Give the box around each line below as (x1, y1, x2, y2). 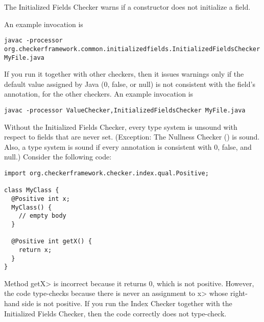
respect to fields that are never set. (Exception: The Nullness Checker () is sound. (4, 131, 260, 142)
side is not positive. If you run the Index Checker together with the (22, 298, 232, 309)
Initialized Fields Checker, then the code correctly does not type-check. (4, 308, 227, 318)
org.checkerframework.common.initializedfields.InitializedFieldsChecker (4, 45, 260, 53)
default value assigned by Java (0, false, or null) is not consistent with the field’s (4, 78, 255, 89)
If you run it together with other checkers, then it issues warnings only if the (4, 68, 244, 79)
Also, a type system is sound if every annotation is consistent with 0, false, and (4, 141, 252, 152)
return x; (18, 246, 52, 254)
